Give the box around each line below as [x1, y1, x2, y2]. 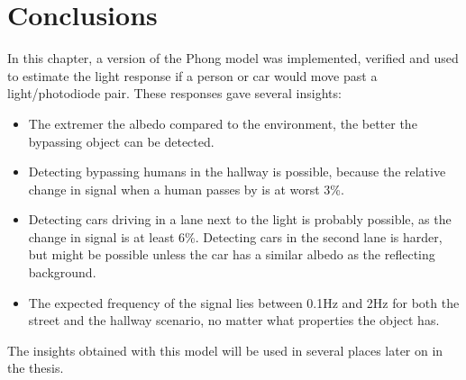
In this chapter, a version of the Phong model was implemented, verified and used [7, 49, 459, 68]
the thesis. [7, 358, 64, 377]
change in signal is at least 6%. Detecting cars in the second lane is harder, [28, 227, 443, 246]
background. [28, 263, 96, 282]
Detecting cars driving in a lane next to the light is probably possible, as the [28, 210, 452, 229]
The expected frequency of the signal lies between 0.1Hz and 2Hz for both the [28, 293, 460, 312]
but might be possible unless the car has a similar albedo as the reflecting [28, 245, 435, 264]
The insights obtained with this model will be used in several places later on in [7, 340, 443, 359]
